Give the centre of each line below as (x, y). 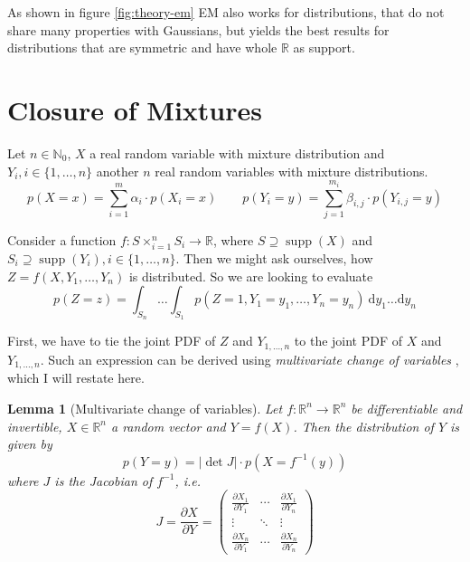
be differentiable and (407, 408)
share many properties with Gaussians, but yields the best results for (198, 29)
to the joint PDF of (348, 341)
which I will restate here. (76, 378)
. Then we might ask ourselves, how (274, 258)
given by (30, 444)
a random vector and (169, 426)
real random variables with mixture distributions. (291, 171)
